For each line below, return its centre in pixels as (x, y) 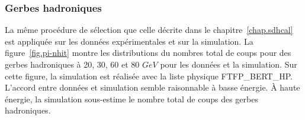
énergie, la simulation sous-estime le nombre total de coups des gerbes (131, 99)
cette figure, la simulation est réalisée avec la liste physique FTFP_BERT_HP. (149, 76)
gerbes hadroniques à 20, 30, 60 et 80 (72, 64)
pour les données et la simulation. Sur (229, 64)
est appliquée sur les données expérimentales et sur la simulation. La (129, 41)
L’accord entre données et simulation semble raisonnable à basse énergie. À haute (152, 87)
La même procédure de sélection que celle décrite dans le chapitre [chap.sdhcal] (149, 30)
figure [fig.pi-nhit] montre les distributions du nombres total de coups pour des (148, 53)
